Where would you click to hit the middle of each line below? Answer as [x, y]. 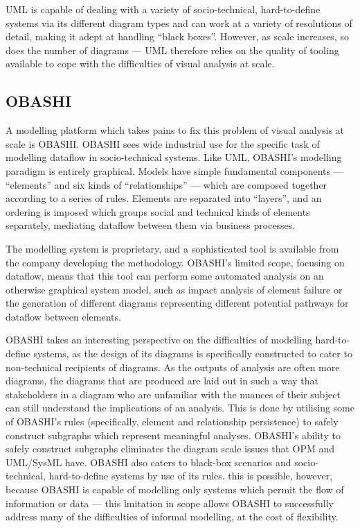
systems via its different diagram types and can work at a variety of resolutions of [179, 23]
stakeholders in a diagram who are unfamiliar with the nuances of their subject [173, 394]
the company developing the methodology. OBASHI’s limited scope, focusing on [175, 262]
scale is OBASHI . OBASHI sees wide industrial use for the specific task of [163, 143]
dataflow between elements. [63, 316]
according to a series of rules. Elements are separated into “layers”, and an [164, 198]
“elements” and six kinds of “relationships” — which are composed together [166, 184]
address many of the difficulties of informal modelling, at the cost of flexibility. [172, 517]
